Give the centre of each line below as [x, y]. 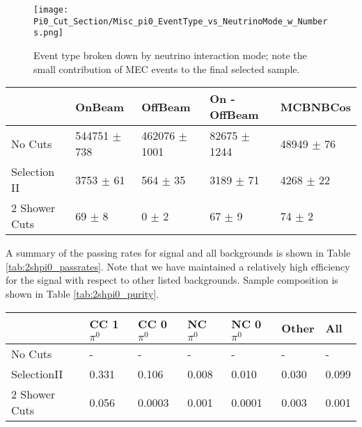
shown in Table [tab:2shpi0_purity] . [82, 293]
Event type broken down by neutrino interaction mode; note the [170, 55]
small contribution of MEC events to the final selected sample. [167, 69]
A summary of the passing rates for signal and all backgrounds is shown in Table [178, 253]
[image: [51, 10]
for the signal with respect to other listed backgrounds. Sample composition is [172, 280]
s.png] [48, 33]
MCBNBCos [315, 106]
